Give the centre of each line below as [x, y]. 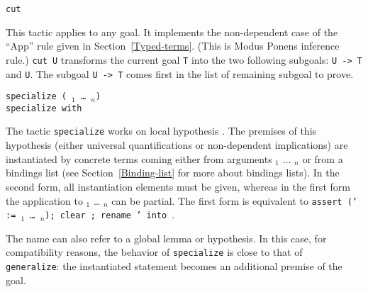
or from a [323, 158]
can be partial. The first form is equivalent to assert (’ [234, 200]
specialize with [44, 108]
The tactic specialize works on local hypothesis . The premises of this [161, 131]
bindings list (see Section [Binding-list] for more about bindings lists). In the [173, 173]
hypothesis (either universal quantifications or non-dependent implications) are [177, 145]
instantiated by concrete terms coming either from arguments [139, 158]
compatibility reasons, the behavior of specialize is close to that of [154, 252]
